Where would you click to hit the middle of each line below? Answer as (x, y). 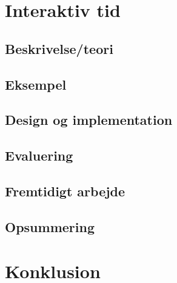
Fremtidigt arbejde (65, 191)
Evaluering (39, 155)
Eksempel (36, 84)
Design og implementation (89, 120)
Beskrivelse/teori (59, 48)
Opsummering (50, 226)
